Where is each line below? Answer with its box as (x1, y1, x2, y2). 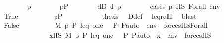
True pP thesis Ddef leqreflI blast (3, 10, 197, 21)
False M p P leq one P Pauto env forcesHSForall (3, 20, 208, 30)
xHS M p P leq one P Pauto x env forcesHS (49, 29, 211, 40)
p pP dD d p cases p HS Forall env (27, 1, 220, 11)
